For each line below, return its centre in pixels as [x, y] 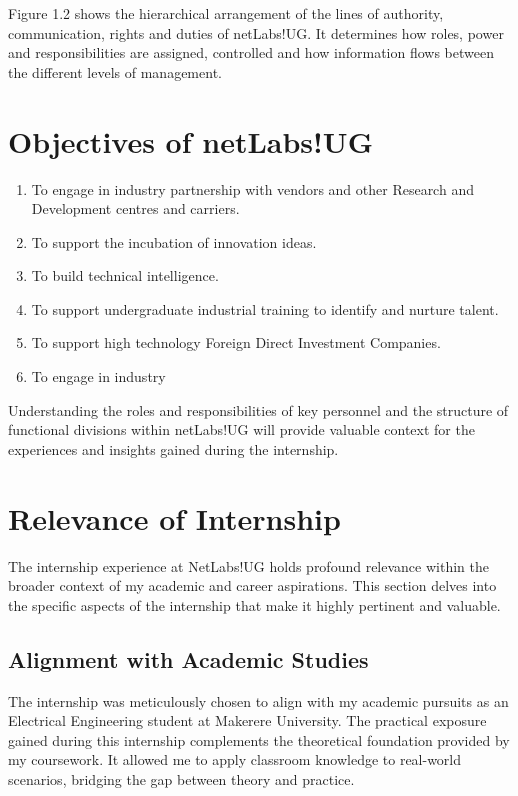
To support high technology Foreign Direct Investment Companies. [236, 342]
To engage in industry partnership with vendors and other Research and [252, 188]
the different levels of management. [115, 71]
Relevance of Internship [174, 517]
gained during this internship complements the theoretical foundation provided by [259, 739]
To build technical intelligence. [125, 275]
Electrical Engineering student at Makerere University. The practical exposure [247, 720]
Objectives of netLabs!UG [190, 140]
